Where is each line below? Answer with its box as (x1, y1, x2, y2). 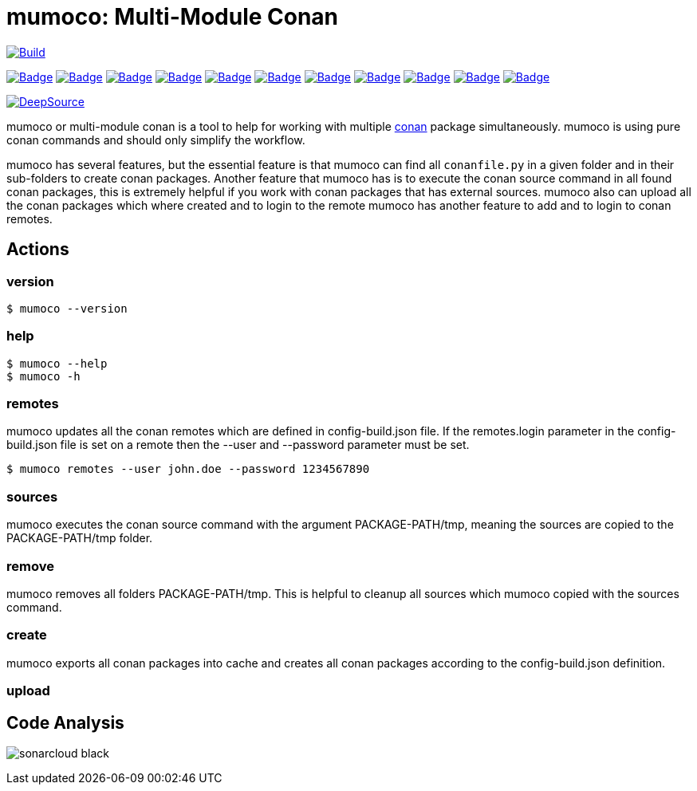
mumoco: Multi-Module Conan (6, 3, 339, 30)
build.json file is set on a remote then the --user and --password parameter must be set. (6, 438, 470, 452)
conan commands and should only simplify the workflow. (6, 132, 305, 147)
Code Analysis (6, 712, 124, 733)
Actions (6, 239, 69, 260)
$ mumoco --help (6, 356, 108, 370)
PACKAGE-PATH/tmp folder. (6, 531, 153, 545)
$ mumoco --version (6, 301, 128, 315)
